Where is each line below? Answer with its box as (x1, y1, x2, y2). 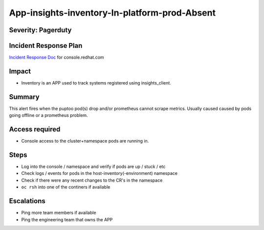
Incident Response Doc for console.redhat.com (9, 54, 105, 61)
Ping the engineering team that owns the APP (21, 216, 113, 222)
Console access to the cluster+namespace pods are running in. (21, 138, 149, 144)
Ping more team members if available (21, 210, 96, 216)
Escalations (9, 197, 46, 205)
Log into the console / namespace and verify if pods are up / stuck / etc (21, 164, 166, 169)
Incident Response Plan (9, 42, 83, 50)
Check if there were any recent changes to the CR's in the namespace (21, 177, 163, 183)
